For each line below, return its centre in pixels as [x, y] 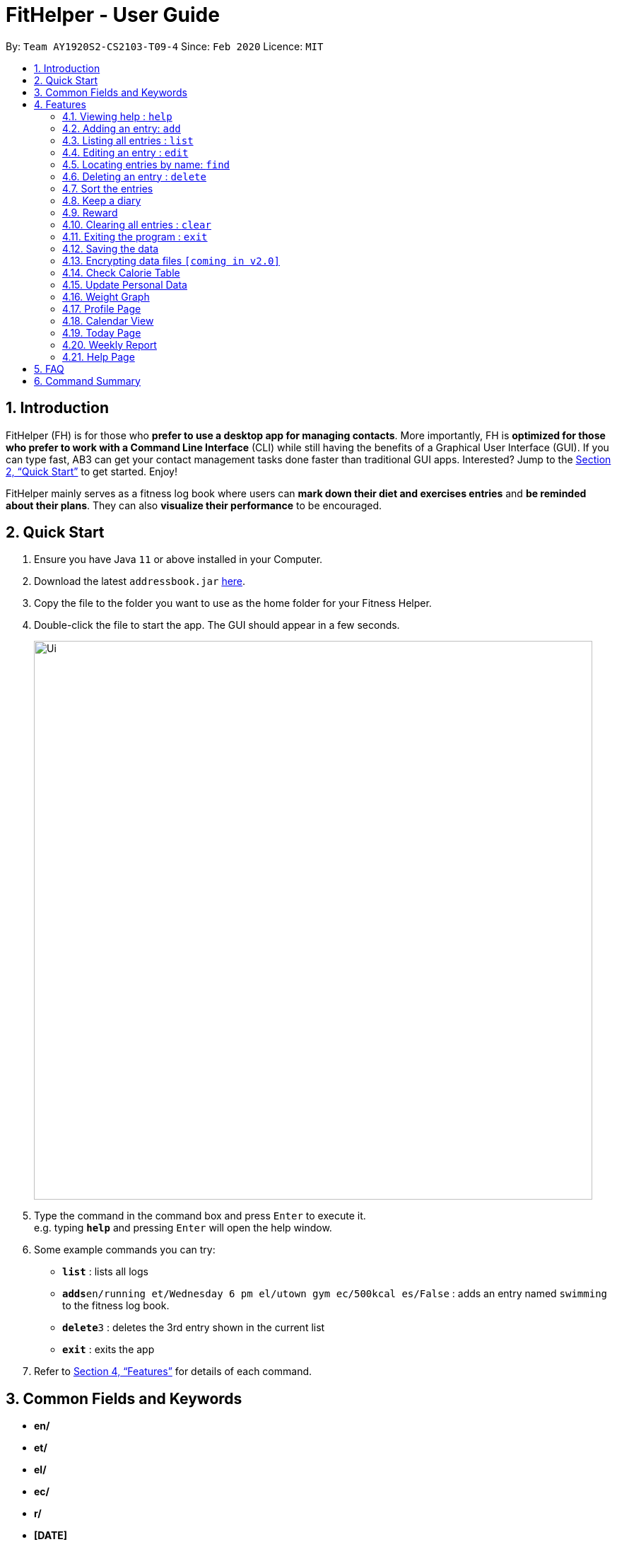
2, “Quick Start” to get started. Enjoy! [92, 471]
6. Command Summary [87, 381]
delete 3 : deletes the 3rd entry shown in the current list [194, 1328]
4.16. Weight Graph [106, 296]
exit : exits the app [108, 1350]
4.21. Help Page [99, 356]
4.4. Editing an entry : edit [125, 152]
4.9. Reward [90, 212]
